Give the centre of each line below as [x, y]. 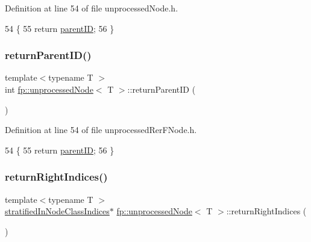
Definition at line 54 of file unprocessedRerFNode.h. [101, 130]
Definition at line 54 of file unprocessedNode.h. [92, 8]
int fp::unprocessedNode [49, 89]
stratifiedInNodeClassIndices [57, 211]
